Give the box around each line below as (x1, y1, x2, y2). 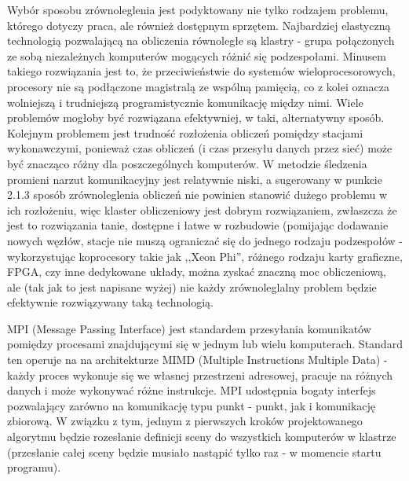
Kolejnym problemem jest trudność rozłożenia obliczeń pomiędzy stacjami (7, 124, 363, 141)
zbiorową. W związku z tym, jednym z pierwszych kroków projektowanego (7, 413, 363, 429)
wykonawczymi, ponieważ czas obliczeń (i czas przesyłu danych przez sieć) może (7, 140, 393, 156)
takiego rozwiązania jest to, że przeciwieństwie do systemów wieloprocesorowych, (7, 63, 396, 79)
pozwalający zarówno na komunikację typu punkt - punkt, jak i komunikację (7, 397, 376, 413)
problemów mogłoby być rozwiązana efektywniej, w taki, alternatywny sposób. (7, 109, 385, 126)
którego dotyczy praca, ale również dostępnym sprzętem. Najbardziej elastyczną (7, 17, 391, 33)
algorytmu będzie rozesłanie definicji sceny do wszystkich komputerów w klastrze (7, 428, 396, 445)
